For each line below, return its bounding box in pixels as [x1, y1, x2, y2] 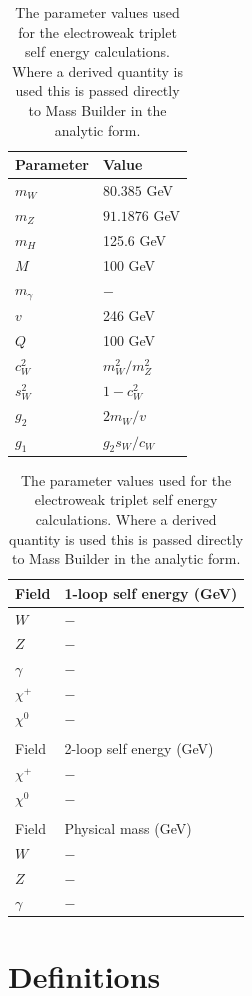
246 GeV [102, 305, 156, 326]
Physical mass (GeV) [64, 817, 192, 838]
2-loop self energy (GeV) [64, 738, 214, 759]
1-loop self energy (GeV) [64, 582, 238, 603]
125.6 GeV [102, 229, 167, 250]
